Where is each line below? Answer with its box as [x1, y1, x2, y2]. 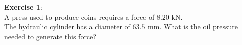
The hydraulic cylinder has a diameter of [4, 21, 130, 32]
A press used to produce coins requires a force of [4, 11, 155, 22]
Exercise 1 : [4, 2, 42, 12]
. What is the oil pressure [159, 21, 238, 32]
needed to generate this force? [4, 31, 96, 41]
